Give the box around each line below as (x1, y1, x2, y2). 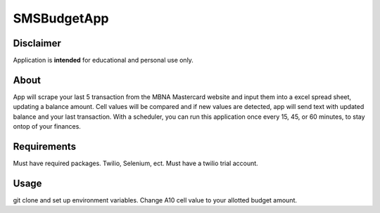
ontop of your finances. (13, 122, 81, 131)
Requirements (13, 141, 77, 153)
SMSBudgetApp (13, 11, 109, 26)
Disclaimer (13, 37, 61, 49)
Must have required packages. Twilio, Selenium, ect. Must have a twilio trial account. (13, 159, 258, 168)
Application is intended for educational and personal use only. (13, 56, 194, 65)
